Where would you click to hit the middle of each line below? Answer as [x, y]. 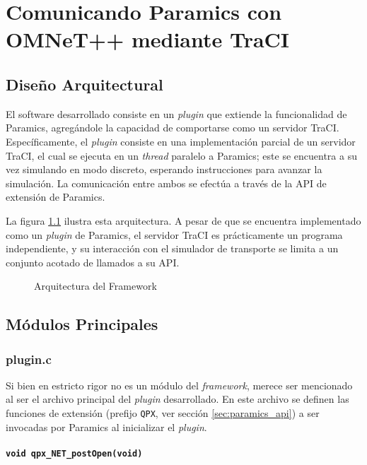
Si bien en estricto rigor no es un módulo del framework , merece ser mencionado [179, 385]
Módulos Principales [82, 324]
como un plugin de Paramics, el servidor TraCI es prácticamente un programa [174, 234]
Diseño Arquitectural [85, 84]
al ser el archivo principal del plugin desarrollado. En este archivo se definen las [177, 399]
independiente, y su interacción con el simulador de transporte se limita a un [172, 248]
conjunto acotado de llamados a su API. [93, 262]
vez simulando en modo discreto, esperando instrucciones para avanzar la [164, 169]
